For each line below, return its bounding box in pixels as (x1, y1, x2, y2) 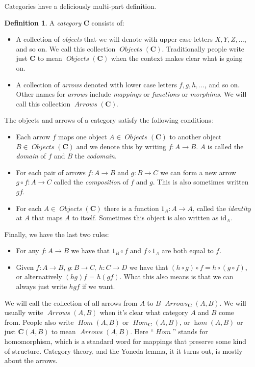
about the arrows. (4, 355, 58, 366)
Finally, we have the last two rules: (4, 229, 109, 239)
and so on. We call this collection (16, 43, 116, 53)
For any (16, 245, 39, 256)
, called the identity (192, 203, 251, 213)
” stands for (173, 326, 208, 337)
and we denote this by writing (76, 141, 167, 151)
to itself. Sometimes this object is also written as (72, 212, 219, 223)
